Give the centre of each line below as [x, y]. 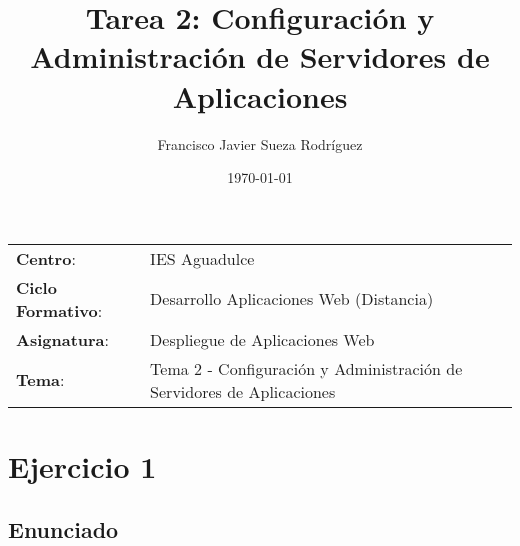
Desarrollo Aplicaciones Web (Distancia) [292, 299]
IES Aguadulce [202, 258]
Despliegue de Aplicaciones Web [262, 339]
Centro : [46, 258]
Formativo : [59, 310]
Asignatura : [62, 339]
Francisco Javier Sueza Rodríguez [260, 143]
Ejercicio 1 [82, 465]
